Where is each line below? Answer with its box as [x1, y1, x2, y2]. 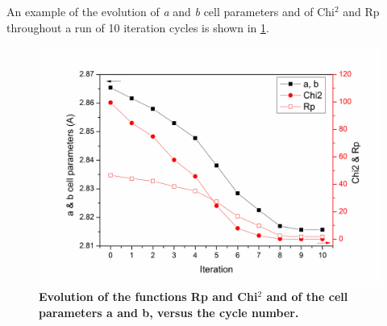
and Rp [343, 3, 380, 19]
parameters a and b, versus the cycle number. [39, 304, 299, 321]
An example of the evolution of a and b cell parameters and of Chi [6, 3, 335, 19]
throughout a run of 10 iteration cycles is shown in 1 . [6, 19, 269, 36]
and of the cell [266, 288, 348, 305]
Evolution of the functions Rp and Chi [39, 288, 258, 305]
